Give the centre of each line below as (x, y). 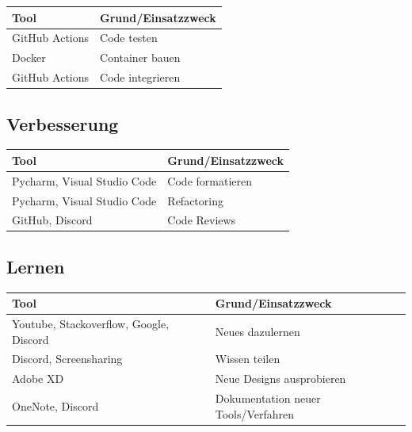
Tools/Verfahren (255, 413)
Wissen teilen (248, 359)
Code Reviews (202, 220)
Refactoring (195, 200)
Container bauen (140, 57)
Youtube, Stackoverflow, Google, (91, 323)
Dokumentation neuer (268, 398)
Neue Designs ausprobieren (280, 378)
